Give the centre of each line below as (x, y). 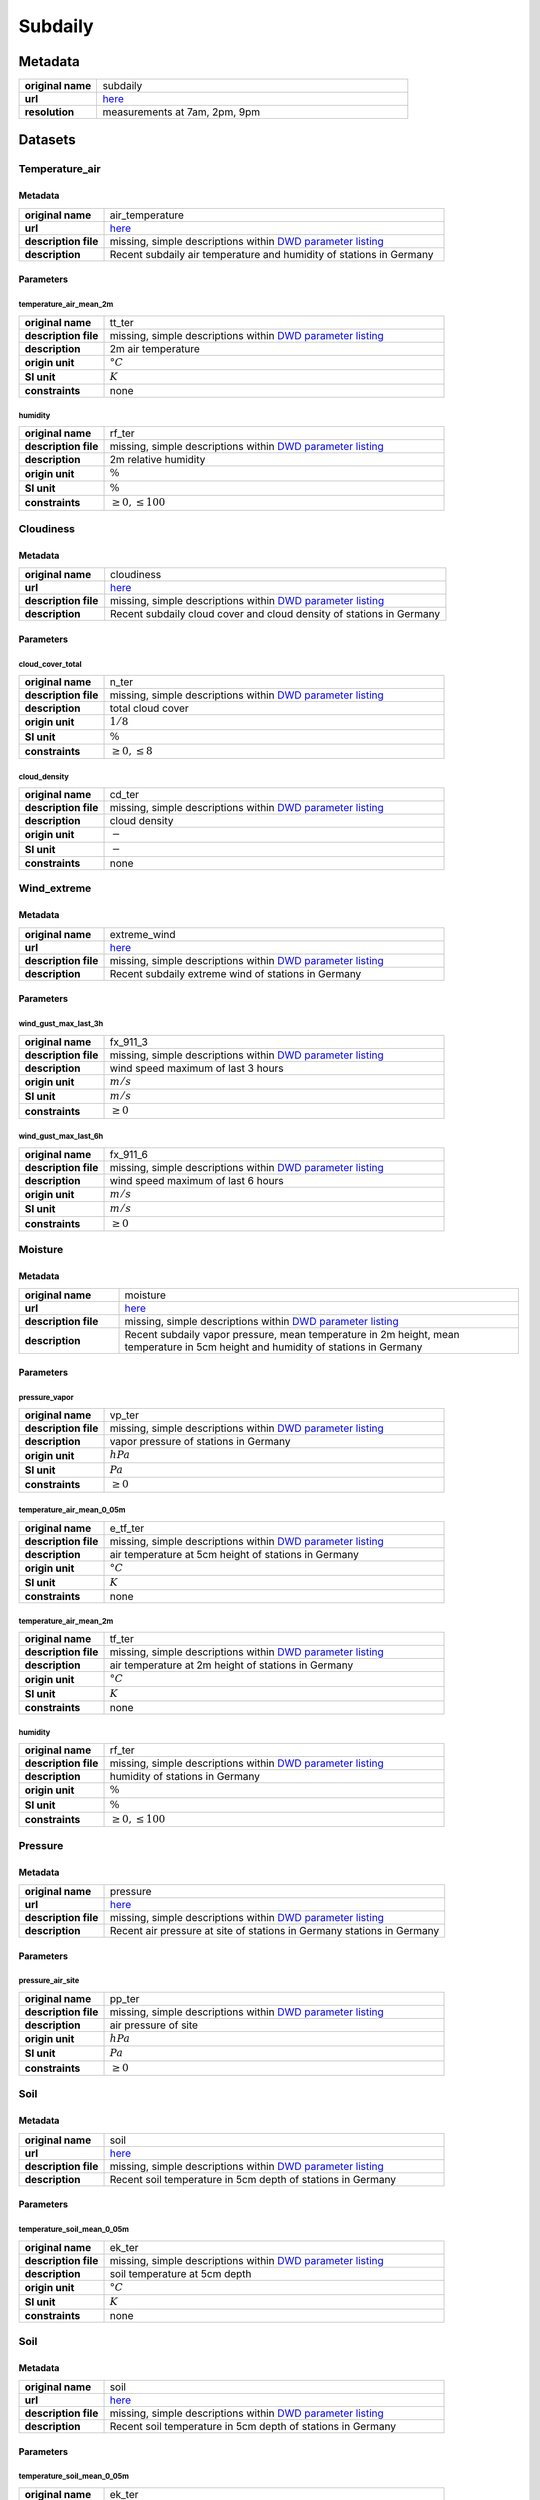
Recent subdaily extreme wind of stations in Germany (235, 973)
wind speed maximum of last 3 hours (196, 1068)
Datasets (47, 140)
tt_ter (121, 322)
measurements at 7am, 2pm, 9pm (181, 112)
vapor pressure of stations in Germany (200, 1442)
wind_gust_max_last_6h (61, 1136)
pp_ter (124, 1998)
